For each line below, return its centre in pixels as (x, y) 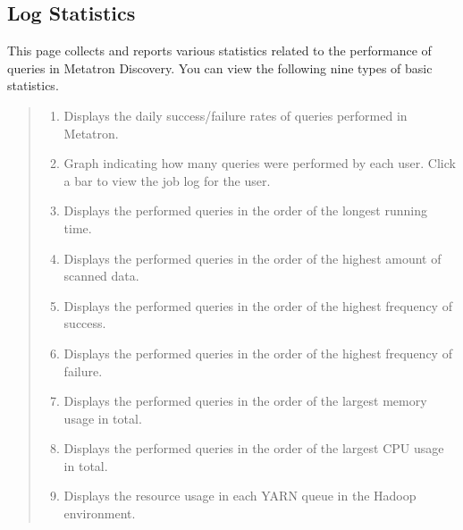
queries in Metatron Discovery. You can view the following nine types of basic (220, 67)
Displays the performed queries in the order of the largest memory (245, 401)
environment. (100, 513)
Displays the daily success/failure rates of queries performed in (236, 115)
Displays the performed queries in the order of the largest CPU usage (254, 448)
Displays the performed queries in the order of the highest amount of (253, 258)
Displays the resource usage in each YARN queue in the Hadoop (240, 496)
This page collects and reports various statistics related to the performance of (219, 50)
